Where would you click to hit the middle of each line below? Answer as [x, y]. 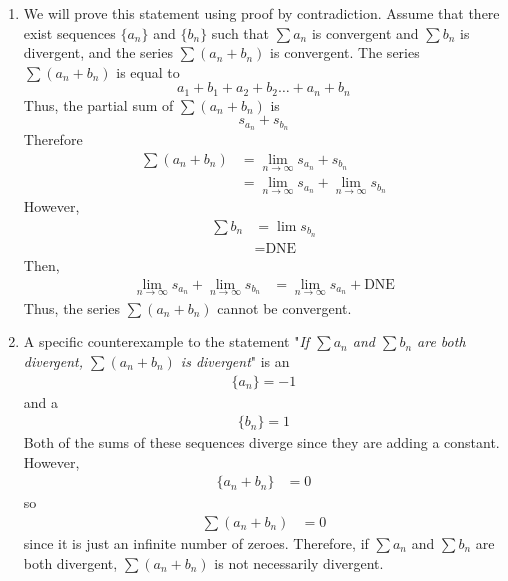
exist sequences [69, 32]
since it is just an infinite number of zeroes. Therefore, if [196, 543]
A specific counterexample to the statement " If [166, 341]
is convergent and [365, 32]
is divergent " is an [235, 360]
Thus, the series [72, 307]
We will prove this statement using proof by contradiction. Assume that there [261, 13]
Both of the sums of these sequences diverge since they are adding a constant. [261, 442]
